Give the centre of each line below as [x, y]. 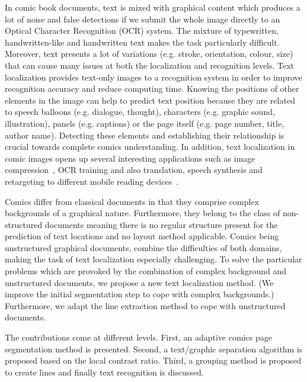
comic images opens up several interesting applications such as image [130, 158]
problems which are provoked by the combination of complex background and [146, 271]
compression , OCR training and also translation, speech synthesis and [134, 170]
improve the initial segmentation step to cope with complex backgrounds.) [140, 294]
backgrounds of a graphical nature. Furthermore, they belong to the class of [143, 213]
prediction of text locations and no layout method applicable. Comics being [142, 236]
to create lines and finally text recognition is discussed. [104, 372]
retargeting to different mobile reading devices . [92, 181]
